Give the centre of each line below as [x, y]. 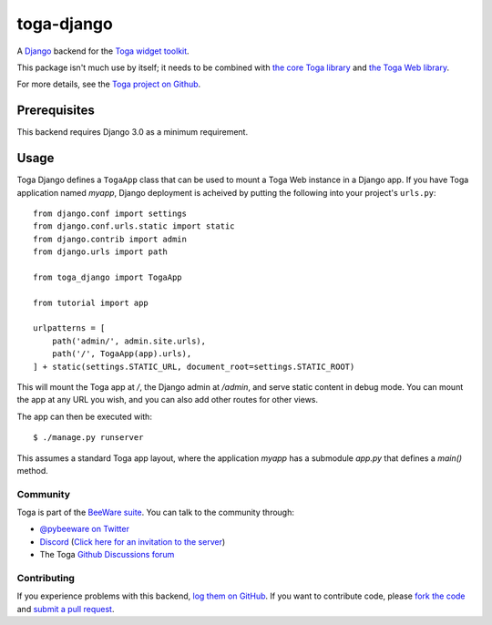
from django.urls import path [101, 252]
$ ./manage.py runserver [88, 438]
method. [33, 470]
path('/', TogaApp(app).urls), [122, 354]
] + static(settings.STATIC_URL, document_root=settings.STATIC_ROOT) [194, 366]
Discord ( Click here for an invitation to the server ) [133, 541]
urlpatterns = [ [69, 328]
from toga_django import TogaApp [108, 277]
